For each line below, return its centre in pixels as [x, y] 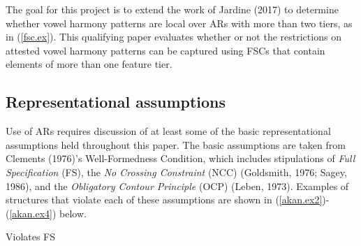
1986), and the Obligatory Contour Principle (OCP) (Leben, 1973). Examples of [177, 186]
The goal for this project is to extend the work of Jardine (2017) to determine [172, 9]
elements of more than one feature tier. [89, 64]
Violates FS [31, 237]
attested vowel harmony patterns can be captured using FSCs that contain [165, 50]
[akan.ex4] [31, 213]
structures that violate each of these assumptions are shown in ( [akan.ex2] [164, 200]
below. [73, 213]
